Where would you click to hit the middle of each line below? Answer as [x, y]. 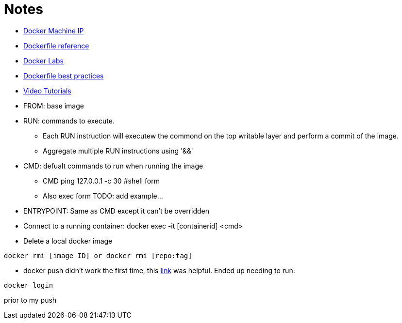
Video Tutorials [47, 91]
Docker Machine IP [54, 31]
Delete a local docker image [68, 241]
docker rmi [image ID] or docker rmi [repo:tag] [98, 255]
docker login [29, 285]
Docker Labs [43, 61]
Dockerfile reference [56, 46]
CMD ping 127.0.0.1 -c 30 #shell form [101, 181]
